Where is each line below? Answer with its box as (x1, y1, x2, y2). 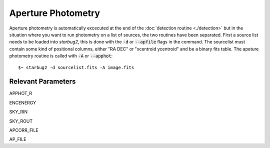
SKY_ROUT (9, 118, 32, 124)
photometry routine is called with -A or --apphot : (9, 53, 113, 59)
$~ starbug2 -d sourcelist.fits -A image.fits (18, 64, 134, 70)
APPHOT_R (9, 90, 32, 96)
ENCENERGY (9, 99, 36, 105)
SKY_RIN (9, 109, 28, 115)
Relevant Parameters (9, 77, 76, 86)
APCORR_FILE (9, 127, 38, 133)
